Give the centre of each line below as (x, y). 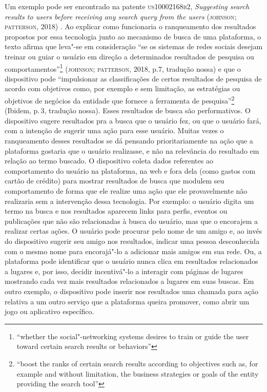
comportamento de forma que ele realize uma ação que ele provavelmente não (126, 191)
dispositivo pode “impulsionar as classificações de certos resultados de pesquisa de (133, 78)
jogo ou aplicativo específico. (49, 311)
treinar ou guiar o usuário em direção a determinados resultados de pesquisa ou (129, 56)
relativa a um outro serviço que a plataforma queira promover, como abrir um (127, 301)
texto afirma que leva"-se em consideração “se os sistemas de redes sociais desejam (134, 46)
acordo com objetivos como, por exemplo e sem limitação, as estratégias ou (122, 88)
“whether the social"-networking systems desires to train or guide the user (133, 336)
